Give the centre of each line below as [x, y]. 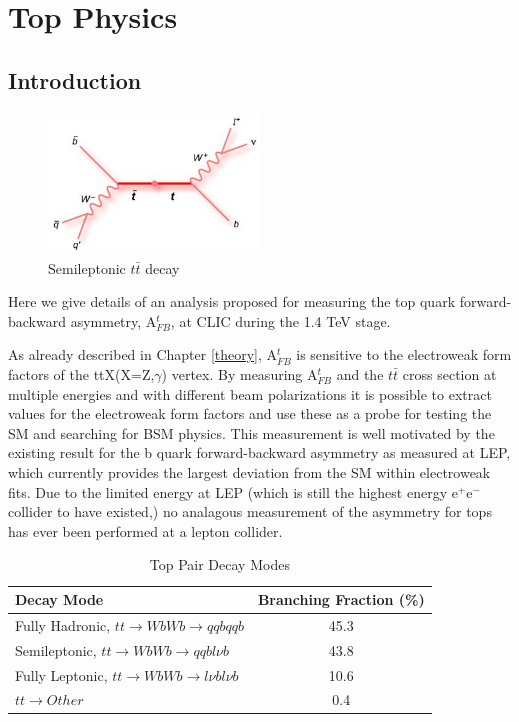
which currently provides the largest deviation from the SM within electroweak [249, 472]
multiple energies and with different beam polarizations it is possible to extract [250, 393]
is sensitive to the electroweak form [404, 354]
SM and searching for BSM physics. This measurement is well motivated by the [251, 432]
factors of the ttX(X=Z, [81, 374]
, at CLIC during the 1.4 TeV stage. [280, 320]
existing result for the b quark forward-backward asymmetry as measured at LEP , [259, 452]
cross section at [449, 374]
